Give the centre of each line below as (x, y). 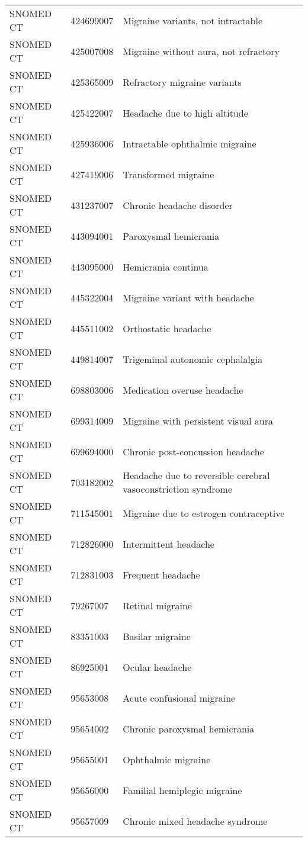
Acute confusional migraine (179, 698)
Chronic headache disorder (178, 205)
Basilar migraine (157, 636)
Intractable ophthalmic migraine (190, 143)
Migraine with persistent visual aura (198, 420)
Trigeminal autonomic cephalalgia (193, 359)
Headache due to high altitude (185, 113)
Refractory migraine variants (182, 82)
